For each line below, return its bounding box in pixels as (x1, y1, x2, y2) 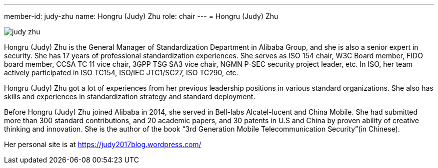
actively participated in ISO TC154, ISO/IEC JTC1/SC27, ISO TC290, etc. (4, 68, 238, 77)
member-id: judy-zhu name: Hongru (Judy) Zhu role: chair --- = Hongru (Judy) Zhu (4, 12, 278, 20)
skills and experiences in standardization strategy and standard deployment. (4, 92, 255, 101)
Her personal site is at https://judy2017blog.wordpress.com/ (4, 140, 201, 149)
